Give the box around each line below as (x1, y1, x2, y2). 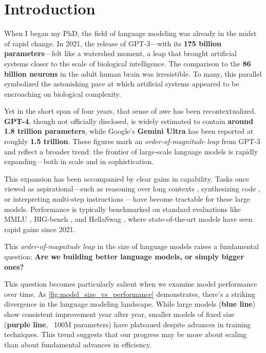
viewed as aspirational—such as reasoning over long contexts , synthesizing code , (4, 183, 260, 194)
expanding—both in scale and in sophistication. (4, 156, 154, 167)
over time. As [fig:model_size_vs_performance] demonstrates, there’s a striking (4, 288, 256, 299)
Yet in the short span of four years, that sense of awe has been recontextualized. (4, 105, 256, 116)
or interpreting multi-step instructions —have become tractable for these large (4, 193, 251, 204)
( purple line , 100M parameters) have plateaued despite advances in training (4, 319, 251, 329)
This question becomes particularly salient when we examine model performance (4, 278, 257, 289)
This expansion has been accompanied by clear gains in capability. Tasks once (4, 173, 249, 184)
